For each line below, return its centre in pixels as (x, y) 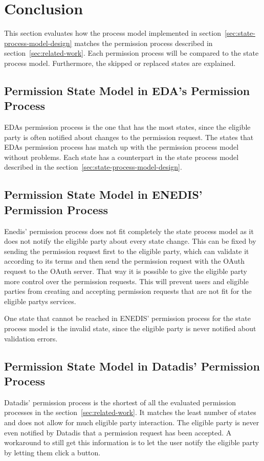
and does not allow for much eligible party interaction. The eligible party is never (132, 422)
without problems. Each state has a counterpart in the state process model (122, 157)
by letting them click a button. (52, 452)
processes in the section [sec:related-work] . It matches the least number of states (130, 412)
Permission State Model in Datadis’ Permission (132, 366)
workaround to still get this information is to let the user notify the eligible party (131, 442)
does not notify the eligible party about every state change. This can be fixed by (130, 241)
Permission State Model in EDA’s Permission (127, 90)
